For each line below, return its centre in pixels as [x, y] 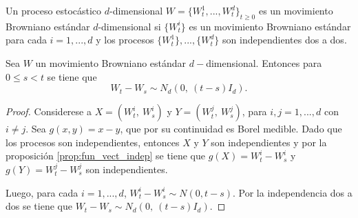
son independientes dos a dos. [285, 40]
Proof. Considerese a [49, 111]
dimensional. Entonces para [264, 62]
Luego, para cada [42, 192]
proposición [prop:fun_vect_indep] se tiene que [106, 156]
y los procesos [125, 40]
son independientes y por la [269, 142]
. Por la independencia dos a [293, 192]
